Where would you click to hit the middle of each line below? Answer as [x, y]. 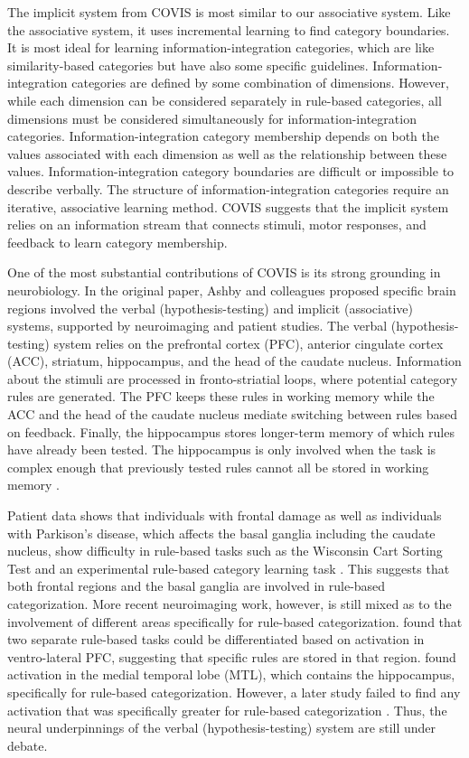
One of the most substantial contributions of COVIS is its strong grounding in [224, 272]
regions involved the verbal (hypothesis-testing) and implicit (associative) [210, 308]
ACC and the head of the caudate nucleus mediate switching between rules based [233, 414]
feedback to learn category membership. [117, 242]
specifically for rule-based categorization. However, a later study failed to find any [234, 692]
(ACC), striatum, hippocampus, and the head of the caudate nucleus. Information [234, 361]
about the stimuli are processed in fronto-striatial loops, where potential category [233, 378]
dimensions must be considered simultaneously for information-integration [212, 118]
